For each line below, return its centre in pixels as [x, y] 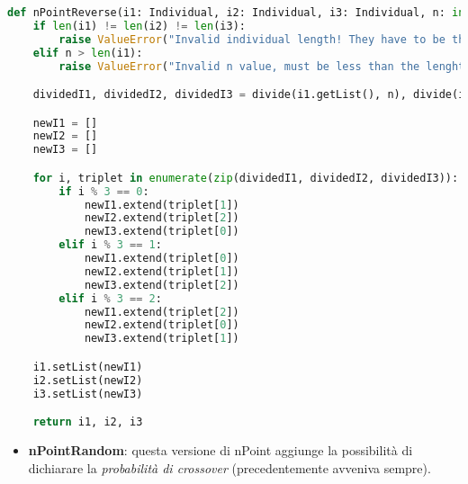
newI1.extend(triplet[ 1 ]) [162, 205]
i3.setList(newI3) [88, 394]
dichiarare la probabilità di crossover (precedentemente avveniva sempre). [229, 467]
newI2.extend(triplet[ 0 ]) [162, 325]
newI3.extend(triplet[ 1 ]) [162, 339]
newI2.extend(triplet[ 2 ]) [162, 218]
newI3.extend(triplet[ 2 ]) [162, 285]
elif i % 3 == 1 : [110, 245]
